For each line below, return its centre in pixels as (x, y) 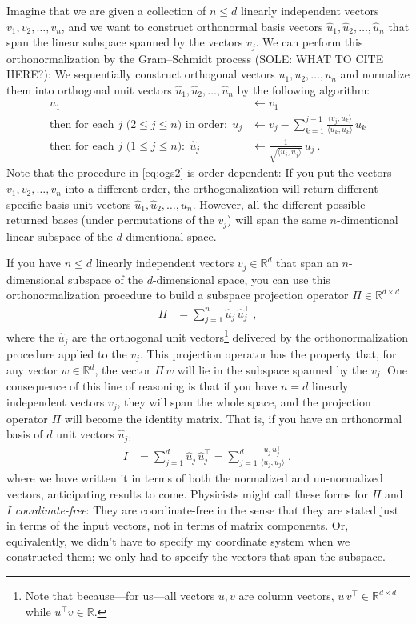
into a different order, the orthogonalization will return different (222, 188)
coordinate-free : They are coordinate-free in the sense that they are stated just (207, 509)
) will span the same (277, 220)
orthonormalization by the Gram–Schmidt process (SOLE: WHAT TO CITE (195, 58)
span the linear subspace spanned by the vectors (125, 42)
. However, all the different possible (279, 204)
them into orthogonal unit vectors (89, 89)
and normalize (375, 74)
